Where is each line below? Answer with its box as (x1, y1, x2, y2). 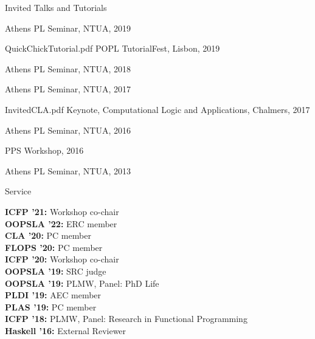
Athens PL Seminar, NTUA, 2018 (5, 62, 131, 75)
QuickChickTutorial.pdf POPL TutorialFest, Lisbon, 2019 (5, 42, 220, 55)
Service (5, 185, 32, 197)
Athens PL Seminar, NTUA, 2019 (5, 21, 131, 34)
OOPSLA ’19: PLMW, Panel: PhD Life (5, 276, 159, 289)
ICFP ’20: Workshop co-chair (5, 253, 119, 265)
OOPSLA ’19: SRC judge (5, 264, 106, 277)
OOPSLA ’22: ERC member (5, 217, 117, 230)
